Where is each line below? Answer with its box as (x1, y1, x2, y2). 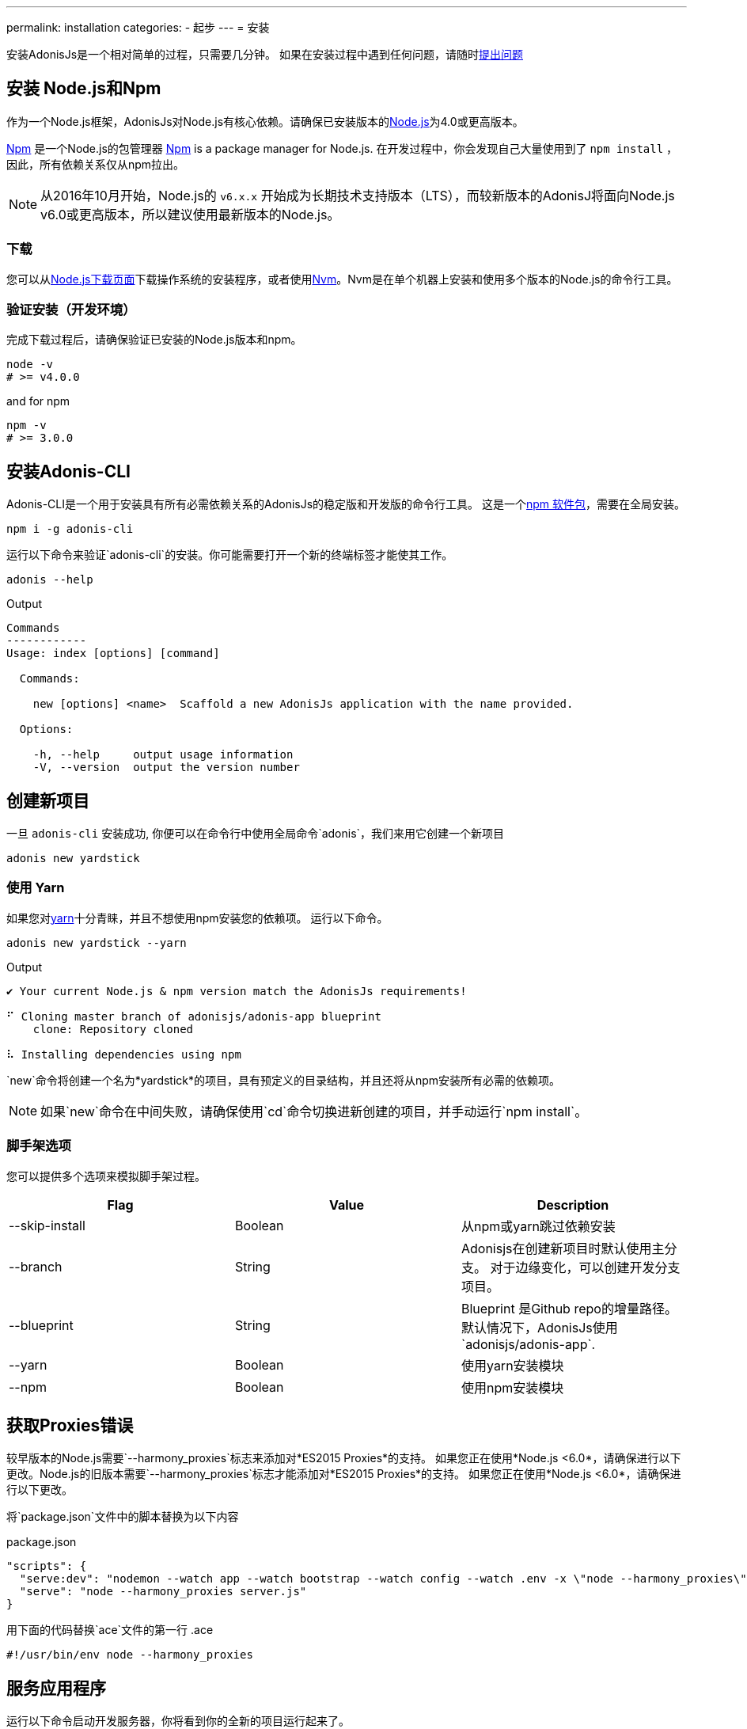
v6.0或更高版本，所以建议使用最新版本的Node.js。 (40, 206, 340, 222)
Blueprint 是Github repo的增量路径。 (461, 1300, 677, 1317)
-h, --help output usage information (32, 748, 294, 762)
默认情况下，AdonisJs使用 (461, 1319, 618, 1336)
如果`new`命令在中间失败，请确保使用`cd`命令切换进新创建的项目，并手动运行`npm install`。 (40, 1103, 588, 1119)
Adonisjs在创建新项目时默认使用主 (461, 1240, 665, 1256)
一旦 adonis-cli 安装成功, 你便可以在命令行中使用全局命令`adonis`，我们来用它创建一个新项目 (6, 826, 505, 841)
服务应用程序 (6, 1678, 106, 1698)
